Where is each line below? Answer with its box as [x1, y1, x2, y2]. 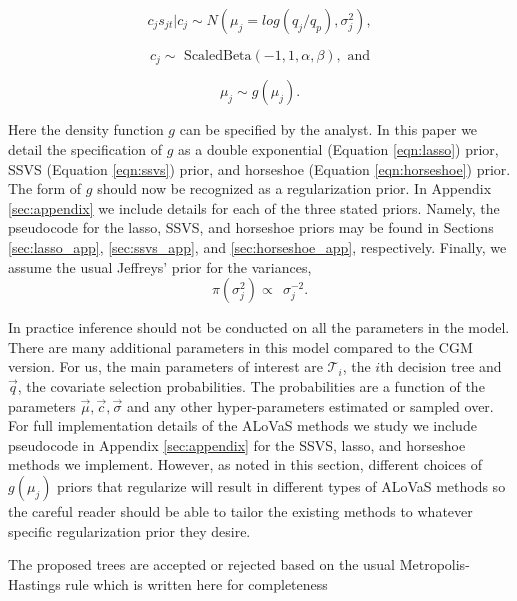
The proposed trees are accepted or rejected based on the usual [8, 554, 396, 575]
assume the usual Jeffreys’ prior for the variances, [8, 256, 312, 277]
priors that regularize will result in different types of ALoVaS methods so [57, 475, 506, 496]
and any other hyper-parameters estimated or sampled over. [126, 395, 494, 416]
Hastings [8, 573, 61, 594]
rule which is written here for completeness [65, 573, 328, 594]
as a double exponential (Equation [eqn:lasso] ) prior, [178, 139, 499, 160]
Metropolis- [399, 554, 470, 575]
